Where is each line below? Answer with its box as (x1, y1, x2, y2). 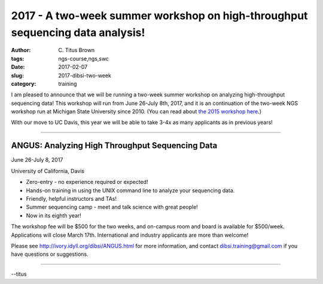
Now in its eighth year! (26, 212, 82, 219)
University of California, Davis (11, 167, 85, 174)
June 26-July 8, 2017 (11, 156, 63, 164)
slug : (11, 72, 24, 79)
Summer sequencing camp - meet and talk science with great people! (26, 204, 199, 211)
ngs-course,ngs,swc (58, 55, 109, 62)
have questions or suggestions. (11, 250, 89, 258)
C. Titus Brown (58, 47, 95, 54)
